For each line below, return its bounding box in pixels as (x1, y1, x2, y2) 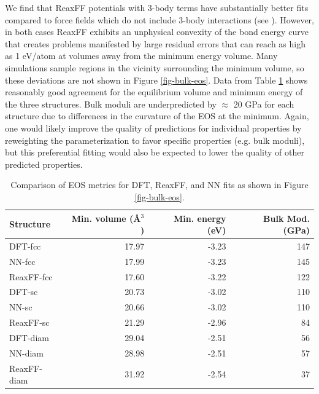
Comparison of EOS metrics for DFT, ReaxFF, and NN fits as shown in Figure (10, 178, 309, 191)
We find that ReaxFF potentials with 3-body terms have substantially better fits (5, 1, 309, 14)
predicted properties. (5, 157, 83, 170)
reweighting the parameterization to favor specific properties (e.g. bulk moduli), (5, 133, 305, 146)
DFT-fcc (9, 239, 41, 252)
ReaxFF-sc (9, 316, 50, 329)
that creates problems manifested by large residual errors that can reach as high (5, 37, 306, 50)
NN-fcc (9, 254, 36, 267)
